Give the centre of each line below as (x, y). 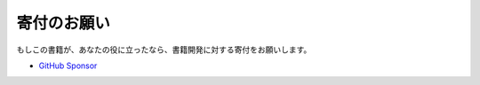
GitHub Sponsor (68, 66)
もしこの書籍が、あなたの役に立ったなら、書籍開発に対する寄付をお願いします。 (164, 50)
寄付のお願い (64, 23)
